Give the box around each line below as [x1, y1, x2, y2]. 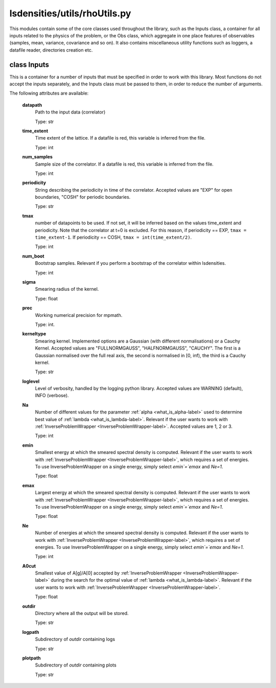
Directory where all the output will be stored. [35, 610, 129, 616]
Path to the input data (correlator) [35, 109, 106, 115]
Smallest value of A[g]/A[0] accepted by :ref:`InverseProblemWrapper [35, 570, 182, 576]
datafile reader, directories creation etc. [9, 47, 93, 53]
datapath [22, 102, 42, 108]
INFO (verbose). [35, 393, 69, 399]
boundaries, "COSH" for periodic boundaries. [35, 194, 131, 200]
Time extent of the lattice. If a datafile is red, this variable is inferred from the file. [35, 135, 205, 141]
